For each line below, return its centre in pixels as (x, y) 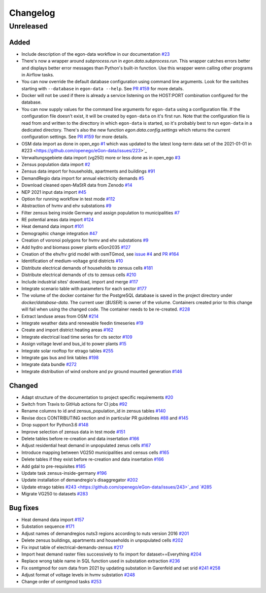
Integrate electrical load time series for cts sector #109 (77, 337)
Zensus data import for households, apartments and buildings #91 (88, 171)
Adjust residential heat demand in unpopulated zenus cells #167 (86, 446)
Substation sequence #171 (48, 526)
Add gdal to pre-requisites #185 (53, 466)
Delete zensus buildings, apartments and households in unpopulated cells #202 (102, 540)
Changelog (32, 13)
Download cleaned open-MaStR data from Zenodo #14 (77, 185)
